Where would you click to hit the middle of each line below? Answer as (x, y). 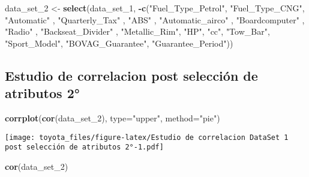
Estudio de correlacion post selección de (131, 75)
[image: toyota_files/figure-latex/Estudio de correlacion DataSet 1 (147, 137)
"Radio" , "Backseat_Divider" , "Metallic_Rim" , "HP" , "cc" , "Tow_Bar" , (137, 31)
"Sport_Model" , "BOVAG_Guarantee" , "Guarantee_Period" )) (119, 43)
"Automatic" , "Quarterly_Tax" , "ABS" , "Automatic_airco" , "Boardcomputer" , (155, 19)
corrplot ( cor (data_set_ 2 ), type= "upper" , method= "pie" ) (112, 118)
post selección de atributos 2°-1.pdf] (84, 147)
